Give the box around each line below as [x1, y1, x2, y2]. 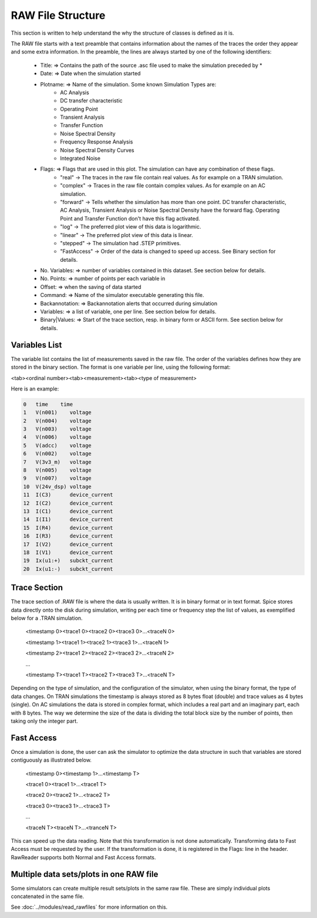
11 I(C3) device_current [23, 492, 114, 498]
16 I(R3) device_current [23, 533, 114, 539]
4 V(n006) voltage [23, 434, 92, 440]
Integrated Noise [60, 155, 101, 162]
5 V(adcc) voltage [23, 442, 92, 449]
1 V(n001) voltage [23, 409, 92, 416]
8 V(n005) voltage [23, 467, 92, 473]
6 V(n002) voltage [23, 450, 92, 457]
